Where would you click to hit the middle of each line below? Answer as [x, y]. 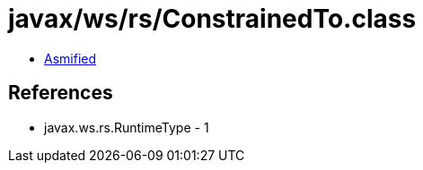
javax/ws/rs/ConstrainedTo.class [212, 19]
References [61, 93]
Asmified [70, 58]
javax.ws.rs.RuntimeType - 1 [127, 127]
